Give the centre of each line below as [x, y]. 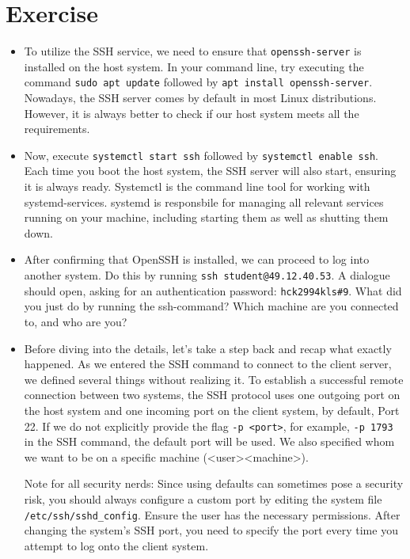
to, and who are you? [76, 321]
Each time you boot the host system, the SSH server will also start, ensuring [210, 171]
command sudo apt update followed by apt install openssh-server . [198, 82]
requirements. [57, 129]
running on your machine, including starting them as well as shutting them [206, 217]
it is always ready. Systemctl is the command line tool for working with [197, 186]
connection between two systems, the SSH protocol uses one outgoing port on [212, 395]
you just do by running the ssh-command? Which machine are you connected [211, 306]
